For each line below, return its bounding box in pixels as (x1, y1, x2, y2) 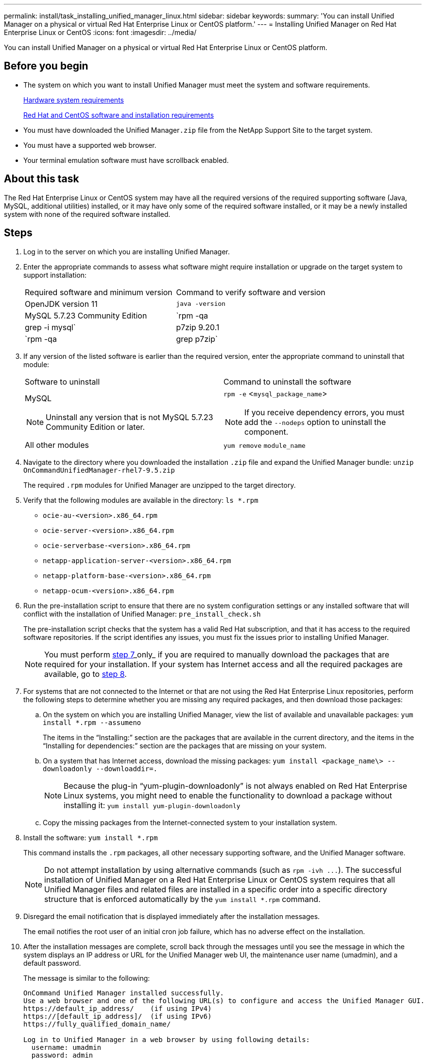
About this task (4, 173, 79, 185)
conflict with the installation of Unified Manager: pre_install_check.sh (23, 609, 261, 618)
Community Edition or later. (46, 422, 145, 432)
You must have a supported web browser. (23, 141, 156, 149)
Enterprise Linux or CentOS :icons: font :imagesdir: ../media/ (4, 28, 197, 36)
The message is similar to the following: (23, 973, 150, 982)
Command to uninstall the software (223, 376, 352, 387)
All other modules (25, 440, 89, 450)
